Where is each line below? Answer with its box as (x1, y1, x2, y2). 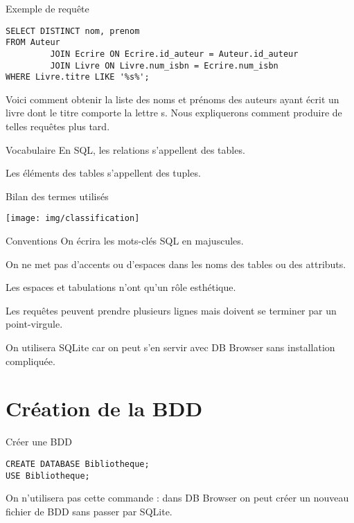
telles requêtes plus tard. (6, 119, 110, 134)
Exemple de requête (6, 1, 89, 15)
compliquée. (6, 353, 55, 368)
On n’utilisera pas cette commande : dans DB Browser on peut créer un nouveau (6, 490, 349, 505)
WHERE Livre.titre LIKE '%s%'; (6, 72, 150, 82)
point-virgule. (6, 317, 63, 331)
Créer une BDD (6, 434, 72, 449)
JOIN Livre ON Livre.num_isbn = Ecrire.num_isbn (50, 60, 278, 71)
